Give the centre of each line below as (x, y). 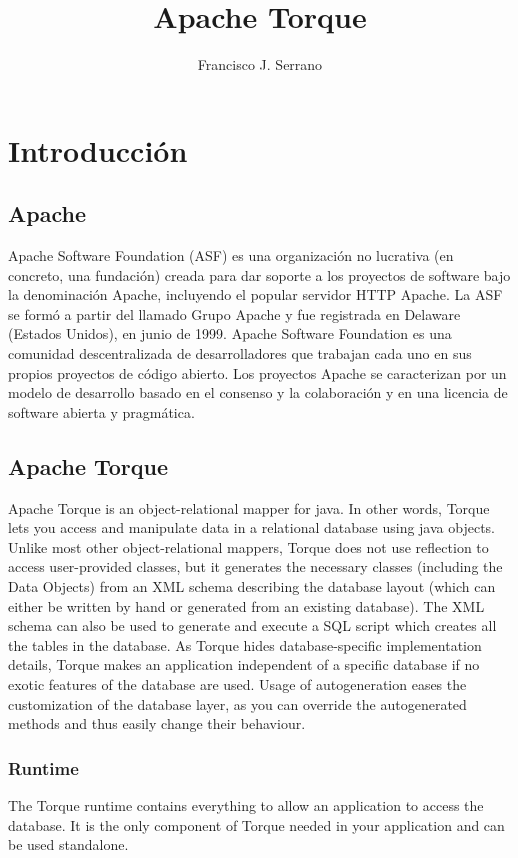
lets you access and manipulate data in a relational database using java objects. (251, 527)
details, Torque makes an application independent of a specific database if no (244, 664)
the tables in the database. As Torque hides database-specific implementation (245, 644)
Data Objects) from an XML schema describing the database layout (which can (252, 586)
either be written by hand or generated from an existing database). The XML (246, 605)
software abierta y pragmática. (101, 411)
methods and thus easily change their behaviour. (157, 723)
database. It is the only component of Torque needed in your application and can (256, 824)
